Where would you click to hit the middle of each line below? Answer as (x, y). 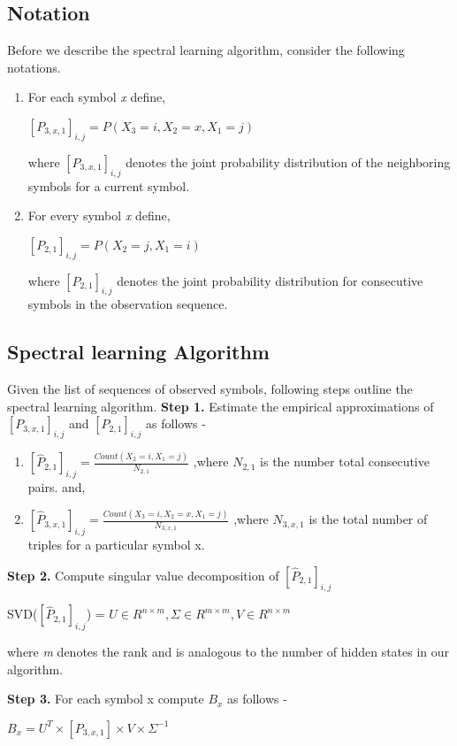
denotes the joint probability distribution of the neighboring (288, 162)
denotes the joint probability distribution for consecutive (270, 280)
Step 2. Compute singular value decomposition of (143, 575)
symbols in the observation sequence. (128, 304)
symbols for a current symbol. (109, 185)
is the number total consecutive (345, 461)
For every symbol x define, (99, 215)
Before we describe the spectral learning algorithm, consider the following (206, 50)
